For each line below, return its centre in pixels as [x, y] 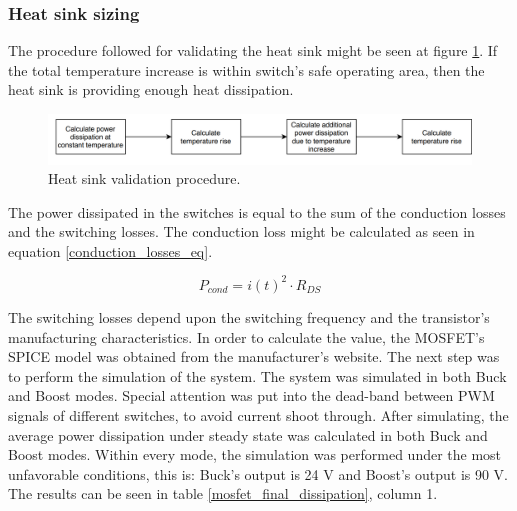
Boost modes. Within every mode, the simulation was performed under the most [255, 454]
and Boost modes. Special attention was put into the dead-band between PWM [251, 395]
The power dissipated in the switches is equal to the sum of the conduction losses [257, 211]
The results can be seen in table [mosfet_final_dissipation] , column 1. [223, 493]
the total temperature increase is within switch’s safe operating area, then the [246, 69]
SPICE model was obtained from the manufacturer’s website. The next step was [254, 356]
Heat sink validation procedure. [144, 178]
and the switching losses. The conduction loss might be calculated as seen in [241, 231]
